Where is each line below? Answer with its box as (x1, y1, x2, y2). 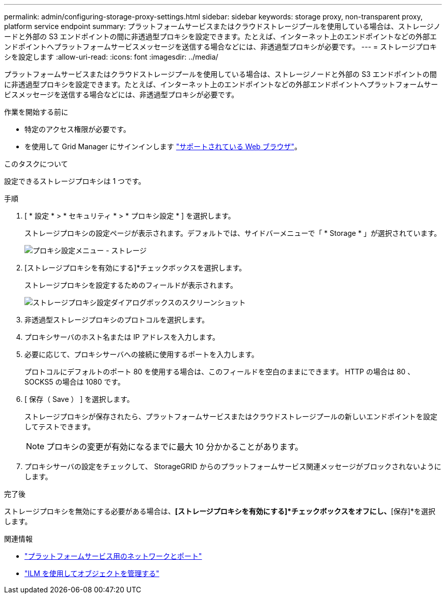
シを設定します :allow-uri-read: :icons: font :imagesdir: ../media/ (4, 52, 218, 61)
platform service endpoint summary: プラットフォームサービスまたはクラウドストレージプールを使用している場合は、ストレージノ (4, 22, 441, 31)
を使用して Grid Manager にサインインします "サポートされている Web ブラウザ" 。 (24, 142, 302, 151)
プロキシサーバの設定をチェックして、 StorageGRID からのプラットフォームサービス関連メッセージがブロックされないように (24, 462, 441, 471)
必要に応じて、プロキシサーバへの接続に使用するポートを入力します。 (24, 350, 259, 359)
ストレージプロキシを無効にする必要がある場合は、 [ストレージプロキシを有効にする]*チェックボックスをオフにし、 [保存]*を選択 (4, 507, 435, 515)
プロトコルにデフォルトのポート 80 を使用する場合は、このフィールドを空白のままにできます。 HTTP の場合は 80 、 (24, 367, 415, 376)
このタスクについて (4, 159, 68, 168)
